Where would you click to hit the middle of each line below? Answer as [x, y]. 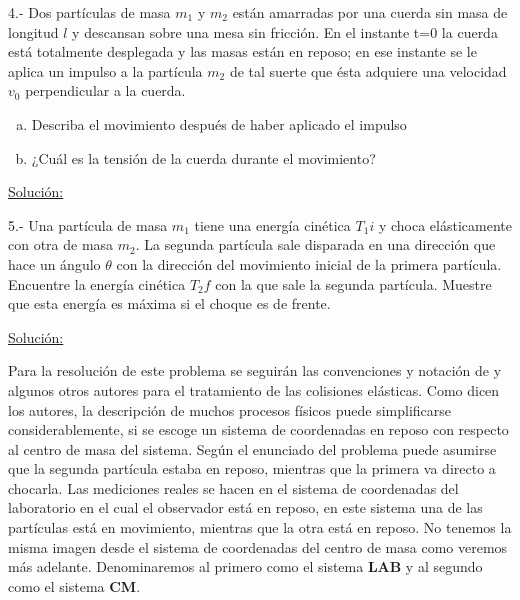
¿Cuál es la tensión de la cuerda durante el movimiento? [203, 157]
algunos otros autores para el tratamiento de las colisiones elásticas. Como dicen [254, 389]
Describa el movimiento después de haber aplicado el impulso [219, 123]
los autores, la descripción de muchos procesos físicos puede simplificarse [230, 409]
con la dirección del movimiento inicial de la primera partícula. [309, 263]
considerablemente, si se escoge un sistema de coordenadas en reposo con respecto [258, 429]
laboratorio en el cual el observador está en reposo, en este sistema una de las [245, 507]
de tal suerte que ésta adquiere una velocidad [368, 70]
